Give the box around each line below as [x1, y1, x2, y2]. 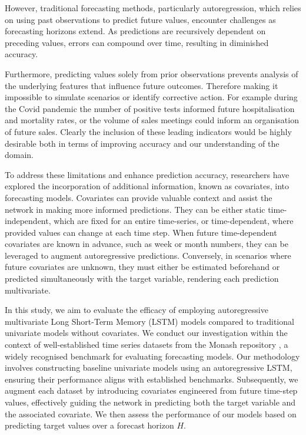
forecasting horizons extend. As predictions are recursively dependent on [5, 25, 266, 37]
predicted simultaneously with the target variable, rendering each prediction [5, 272, 279, 285]
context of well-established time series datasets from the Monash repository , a [5, 338, 288, 351]
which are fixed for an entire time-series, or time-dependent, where [54, 215, 294, 227]
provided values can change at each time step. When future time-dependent [5, 226, 277, 238]
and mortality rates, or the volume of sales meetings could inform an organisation [5, 114, 299, 126]
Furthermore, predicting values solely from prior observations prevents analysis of [5, 67, 298, 80]
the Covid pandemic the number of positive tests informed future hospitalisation [5, 102, 295, 114]
